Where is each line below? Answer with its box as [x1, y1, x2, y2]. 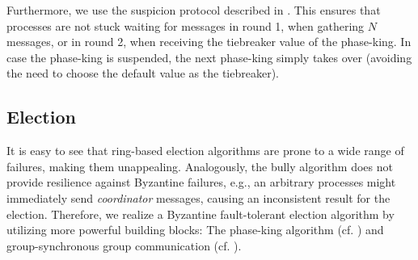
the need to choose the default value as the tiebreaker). [6, 65, 279, 82]
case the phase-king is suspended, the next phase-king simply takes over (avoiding [6, 48, 412, 65]
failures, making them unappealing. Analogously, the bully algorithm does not [6, 157, 393, 174]
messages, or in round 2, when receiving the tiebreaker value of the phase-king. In [6, 33, 412, 50]
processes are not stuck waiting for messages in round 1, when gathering [6, 17, 365, 34]
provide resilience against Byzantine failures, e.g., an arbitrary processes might [6, 174, 396, 191]
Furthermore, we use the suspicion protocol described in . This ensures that [6, 2, 381, 18]
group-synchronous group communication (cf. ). [6, 237, 242, 254]
